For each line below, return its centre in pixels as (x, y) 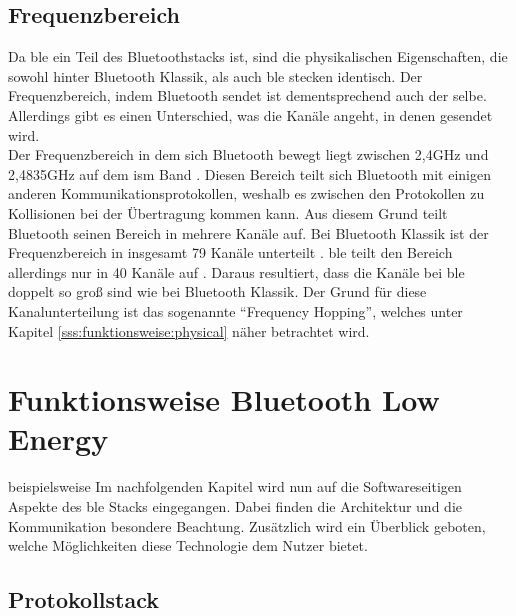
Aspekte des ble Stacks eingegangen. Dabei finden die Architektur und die (235, 506)
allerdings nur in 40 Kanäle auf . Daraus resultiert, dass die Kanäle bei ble (236, 271)
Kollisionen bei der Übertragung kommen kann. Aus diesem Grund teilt (228, 212)
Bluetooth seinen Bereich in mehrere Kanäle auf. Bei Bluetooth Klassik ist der (248, 232)
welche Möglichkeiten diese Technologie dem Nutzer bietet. (188, 545)
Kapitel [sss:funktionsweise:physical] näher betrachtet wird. (189, 330)
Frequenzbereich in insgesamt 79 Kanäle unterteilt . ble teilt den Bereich (230, 252)
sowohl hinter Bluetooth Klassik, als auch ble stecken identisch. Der (215, 75)
